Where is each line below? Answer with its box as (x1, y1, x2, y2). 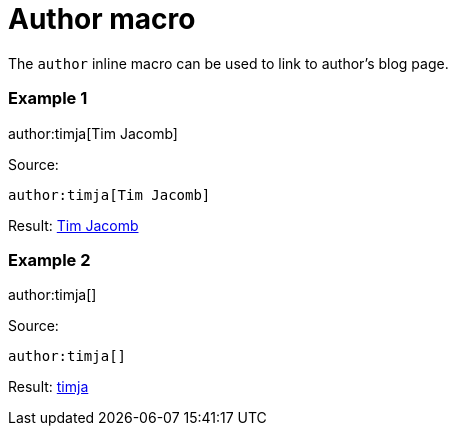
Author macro (8, 2, 196, 36)
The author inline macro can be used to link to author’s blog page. (8, 54, 449, 72)
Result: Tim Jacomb (8, 216, 139, 234)
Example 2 (8, 249, 91, 270)
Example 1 (8, 88, 88, 109)
